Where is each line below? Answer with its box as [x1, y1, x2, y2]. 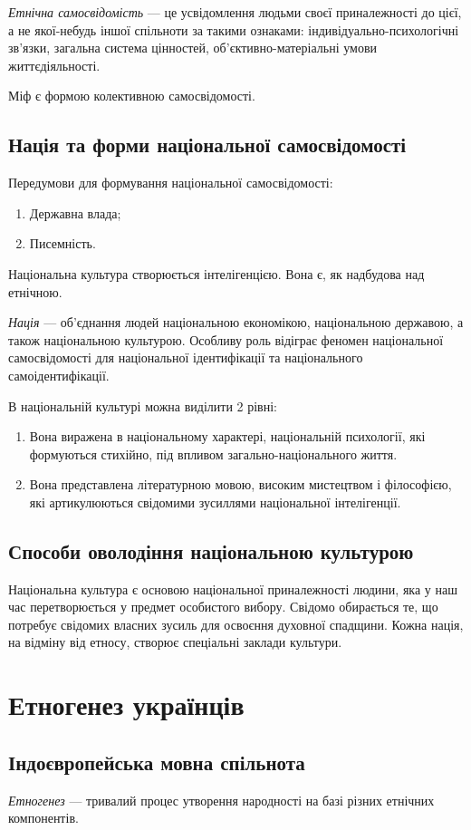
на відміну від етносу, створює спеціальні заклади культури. [8, 632, 342, 651]
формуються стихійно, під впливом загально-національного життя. [29, 444, 398, 463]
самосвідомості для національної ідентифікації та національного [8, 348, 363, 367]
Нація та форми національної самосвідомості [8, 130, 407, 159]
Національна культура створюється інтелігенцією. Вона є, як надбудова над [8, 264, 425, 283]
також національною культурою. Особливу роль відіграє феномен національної [8, 330, 444, 349]
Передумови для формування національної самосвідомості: [8, 173, 333, 192]
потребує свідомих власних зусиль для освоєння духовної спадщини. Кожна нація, [8, 614, 464, 633]
